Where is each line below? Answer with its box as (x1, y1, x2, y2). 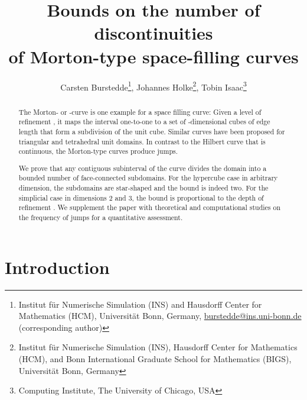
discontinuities (94, 21, 213, 45)
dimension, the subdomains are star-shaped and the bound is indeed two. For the (18, 183, 269, 193)
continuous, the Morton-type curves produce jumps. (18, 146, 178, 156)
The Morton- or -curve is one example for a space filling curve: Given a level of (18, 107, 262, 117)
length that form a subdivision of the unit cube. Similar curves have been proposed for (18, 126, 285, 136)
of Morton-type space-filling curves (8, 44, 299, 68)
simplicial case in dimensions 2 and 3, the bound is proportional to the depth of (18, 192, 264, 202)
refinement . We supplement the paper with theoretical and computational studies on (18, 202, 281, 212)
